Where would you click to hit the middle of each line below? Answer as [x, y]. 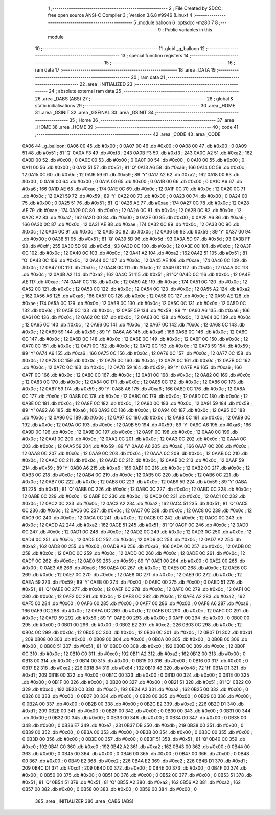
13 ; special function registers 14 [154, 56]
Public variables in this [188, 30]
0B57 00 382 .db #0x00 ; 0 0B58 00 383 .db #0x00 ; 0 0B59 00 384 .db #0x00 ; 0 [109, 789]
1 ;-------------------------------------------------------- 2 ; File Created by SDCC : [136, 8]
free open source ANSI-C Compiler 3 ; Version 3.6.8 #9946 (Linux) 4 [120, 15]
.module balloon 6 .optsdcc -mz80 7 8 [178, 22]
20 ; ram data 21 [148, 77]
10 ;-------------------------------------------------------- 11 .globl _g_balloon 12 [120, 48]
